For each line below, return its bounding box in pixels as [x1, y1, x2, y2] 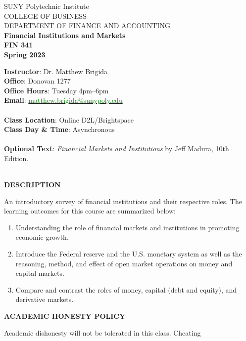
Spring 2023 [4, 49, 46, 59]
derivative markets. [15, 294, 74, 304]
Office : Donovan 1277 [4, 76, 71, 86]
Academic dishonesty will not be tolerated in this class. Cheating [4, 327, 201, 338]
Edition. [4, 153, 29, 163]
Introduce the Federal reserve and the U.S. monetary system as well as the [15, 249, 242, 259]
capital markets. [15, 268, 64, 278]
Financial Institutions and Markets [4, 30, 126, 40]
